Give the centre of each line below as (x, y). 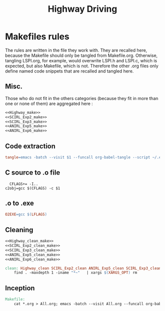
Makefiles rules (37, 37)
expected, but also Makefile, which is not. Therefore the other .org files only (82, 66)
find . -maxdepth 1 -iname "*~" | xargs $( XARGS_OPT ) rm (76, 273)
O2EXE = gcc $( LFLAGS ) (26, 214)
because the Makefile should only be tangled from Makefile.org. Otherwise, (82, 55)
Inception (20, 288)
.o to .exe (20, 203)
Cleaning (19, 230)
